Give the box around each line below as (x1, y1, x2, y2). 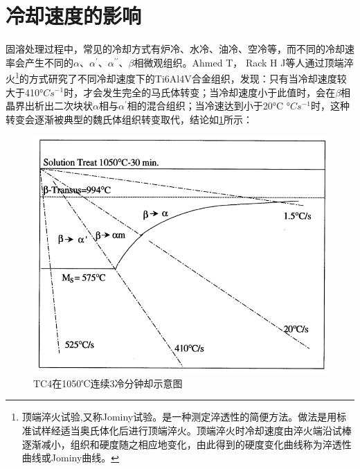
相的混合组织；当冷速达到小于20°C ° (127, 98, 291, 113)
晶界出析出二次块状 (6, 98, 93, 113)
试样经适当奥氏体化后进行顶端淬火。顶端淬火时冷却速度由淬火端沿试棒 (31, 423, 352, 437)
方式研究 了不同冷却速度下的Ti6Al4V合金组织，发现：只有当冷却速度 (28, 71, 337, 85)
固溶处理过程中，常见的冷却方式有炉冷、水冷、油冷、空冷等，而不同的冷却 (6, 42, 345, 56)
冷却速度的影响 (6, 1, 142, 30)
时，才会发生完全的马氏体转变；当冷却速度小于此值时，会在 (64, 85, 336, 99)
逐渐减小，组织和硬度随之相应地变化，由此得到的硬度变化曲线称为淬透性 (21, 436, 352, 451)
